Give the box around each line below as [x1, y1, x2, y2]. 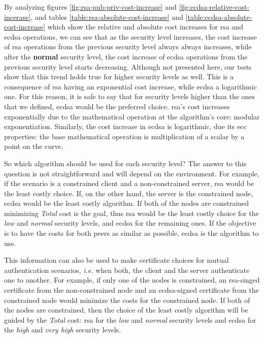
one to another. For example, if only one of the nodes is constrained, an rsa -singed [4, 274, 260, 285]
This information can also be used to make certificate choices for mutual [4, 255, 229, 265]
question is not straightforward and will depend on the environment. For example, [4, 168, 259, 178]
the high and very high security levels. [4, 324, 121, 335]
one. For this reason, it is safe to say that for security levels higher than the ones [4, 91, 255, 102]
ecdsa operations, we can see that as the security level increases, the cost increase [4, 31, 257, 42]
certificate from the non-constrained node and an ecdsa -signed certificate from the [4, 285, 259, 295]
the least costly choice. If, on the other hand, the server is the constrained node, [4, 188, 253, 198]
